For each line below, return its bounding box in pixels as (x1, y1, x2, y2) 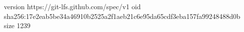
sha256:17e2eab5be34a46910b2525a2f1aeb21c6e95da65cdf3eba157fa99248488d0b (4, 11, 241, 21)
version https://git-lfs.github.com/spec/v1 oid (4, 1, 141, 11)
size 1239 (4, 20, 31, 31)
